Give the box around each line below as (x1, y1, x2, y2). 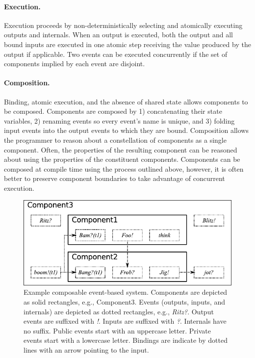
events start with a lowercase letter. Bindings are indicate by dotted (24, 335, 228, 345)
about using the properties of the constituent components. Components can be (4, 154, 240, 164)
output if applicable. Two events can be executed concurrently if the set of (4, 49, 228, 59)
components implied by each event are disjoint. (4, 58, 145, 69)
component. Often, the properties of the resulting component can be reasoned (4, 144, 237, 154)
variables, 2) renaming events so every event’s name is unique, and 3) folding (4, 115, 235, 126)
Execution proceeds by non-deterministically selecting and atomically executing (4, 20, 243, 30)
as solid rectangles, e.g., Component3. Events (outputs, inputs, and (24, 296, 225, 307)
